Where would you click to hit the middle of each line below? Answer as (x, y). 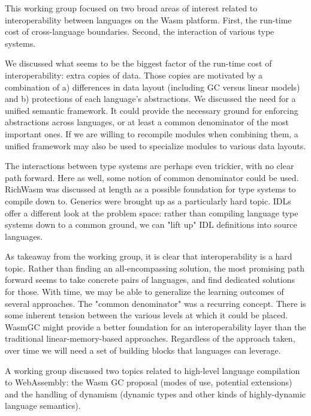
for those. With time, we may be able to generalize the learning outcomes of (144, 292)
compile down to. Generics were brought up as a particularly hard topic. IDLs (148, 201)
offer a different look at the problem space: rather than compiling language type (152, 212)
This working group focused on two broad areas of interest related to (131, 8)
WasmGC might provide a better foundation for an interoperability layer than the (155, 326)
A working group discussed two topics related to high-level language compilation (153, 370)
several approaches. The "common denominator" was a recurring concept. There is (155, 303)
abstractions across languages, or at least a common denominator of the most (147, 122)
